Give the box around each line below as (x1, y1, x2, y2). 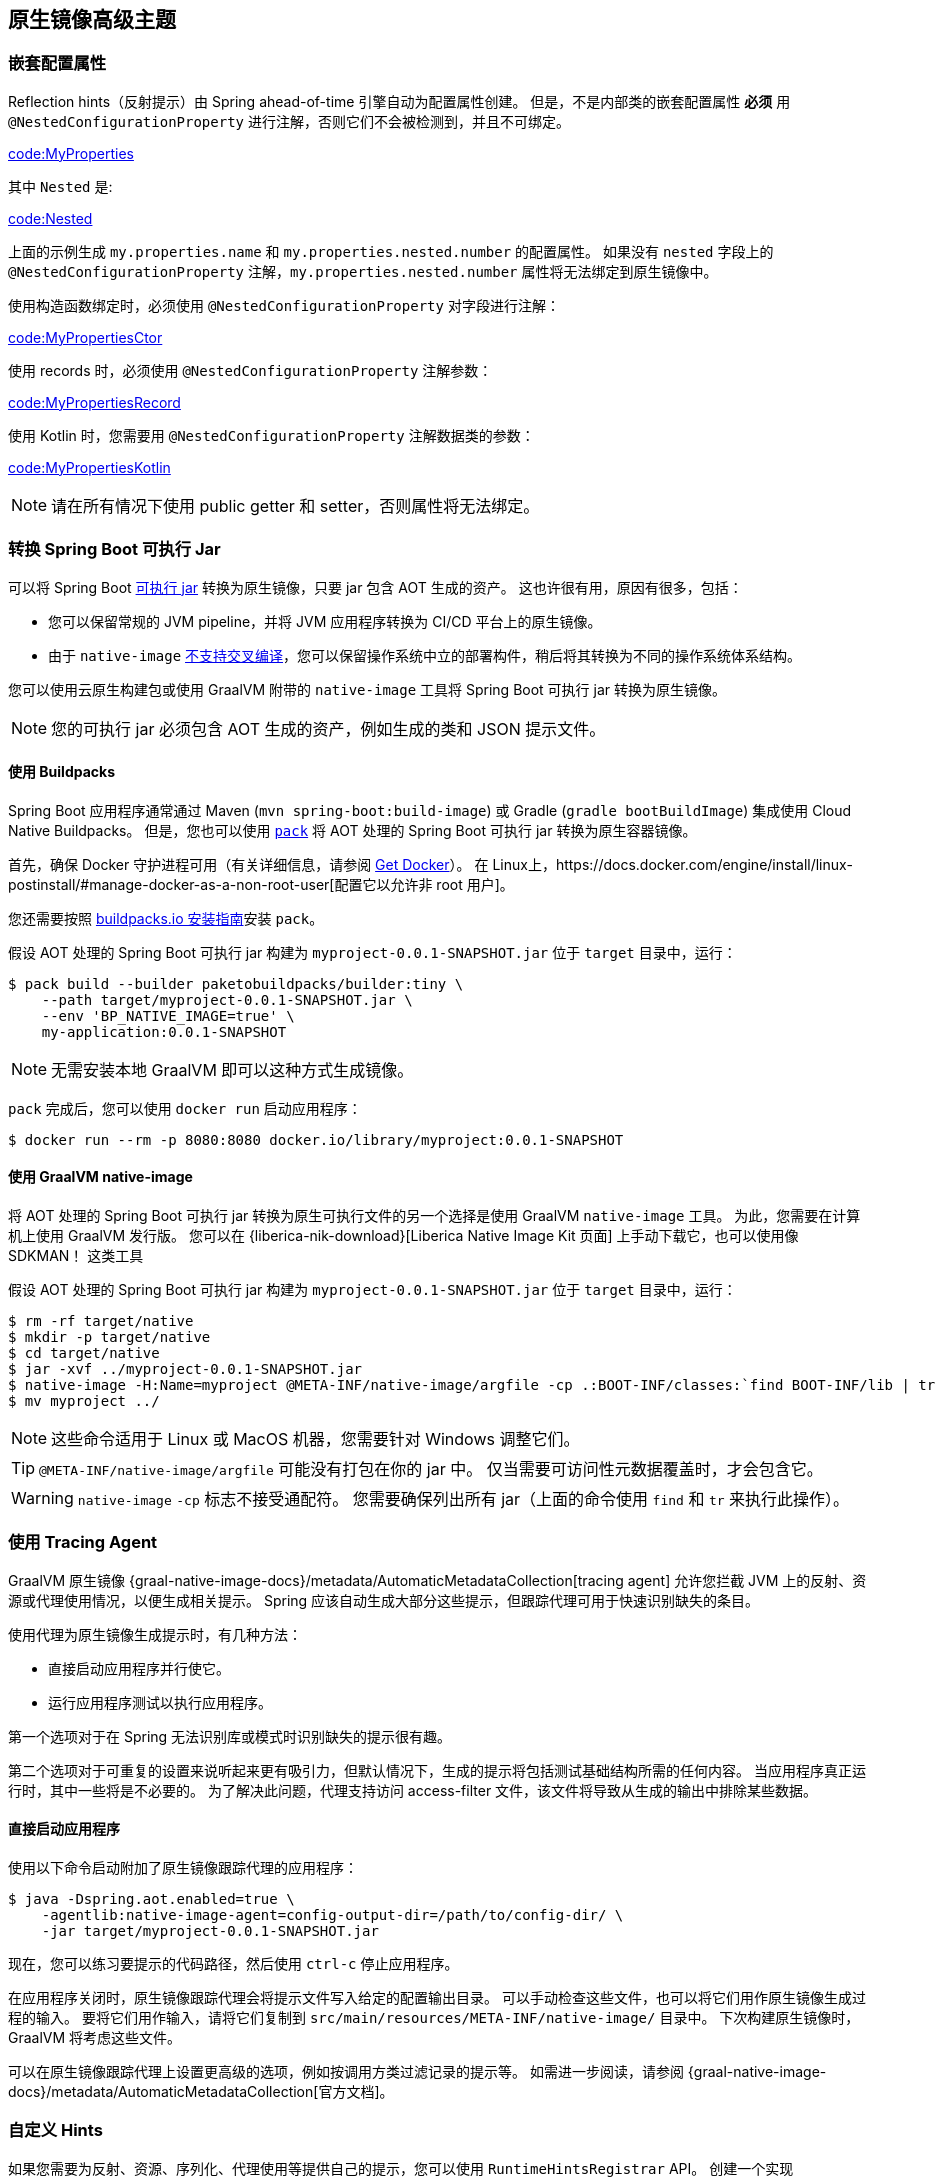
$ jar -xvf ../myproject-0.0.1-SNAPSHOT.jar (8, 1360, 363, 1377)
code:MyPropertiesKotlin (8, 458, 171, 476)
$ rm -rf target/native (8, 1312, 194, 1329)
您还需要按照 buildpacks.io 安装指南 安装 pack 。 (8, 909, 324, 927)
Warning (11, 1487, 74, 1508)
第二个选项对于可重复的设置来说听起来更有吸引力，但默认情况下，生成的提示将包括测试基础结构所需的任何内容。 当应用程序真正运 (8, 1761, 866, 1779)
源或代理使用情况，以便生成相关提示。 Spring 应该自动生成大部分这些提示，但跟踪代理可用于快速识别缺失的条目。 (8, 1591, 760, 1609)
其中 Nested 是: (8, 177, 113, 195)
